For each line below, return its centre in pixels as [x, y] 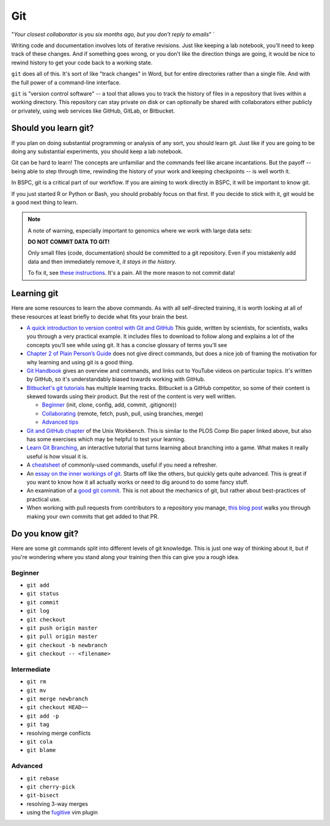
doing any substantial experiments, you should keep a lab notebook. [97, 151]
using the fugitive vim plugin [62, 813]
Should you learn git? [53, 128]
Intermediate [31, 669]
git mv [36, 690]
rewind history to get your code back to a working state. [82, 62]
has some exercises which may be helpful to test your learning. [106, 439]
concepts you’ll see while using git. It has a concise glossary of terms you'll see [127, 345]
